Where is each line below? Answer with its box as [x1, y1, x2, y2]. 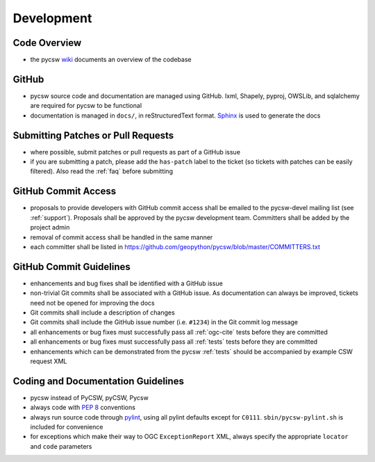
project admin [30, 223, 70, 232]
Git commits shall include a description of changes [30, 308, 175, 317]
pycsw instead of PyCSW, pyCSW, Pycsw [30, 393, 149, 401]
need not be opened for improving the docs [30, 298, 156, 307]
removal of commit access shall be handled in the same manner [30, 233, 213, 241]
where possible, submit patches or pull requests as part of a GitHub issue [30, 148, 241, 156]
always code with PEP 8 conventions [30, 404, 135, 412]
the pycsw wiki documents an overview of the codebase [30, 56, 192, 64]
